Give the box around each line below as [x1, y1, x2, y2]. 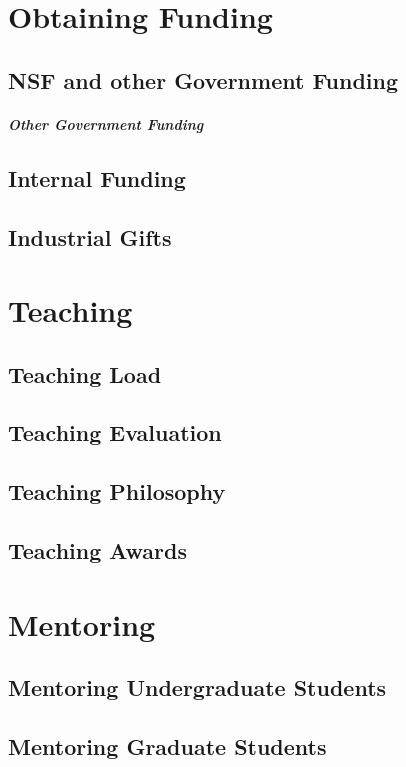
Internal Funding [8, 162, 186, 193]
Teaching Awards [8, 535, 187, 566]
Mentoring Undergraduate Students [8, 672, 387, 703]
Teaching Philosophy [8, 476, 226, 507]
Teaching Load [8, 358, 162, 389]
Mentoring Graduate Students [8, 730, 327, 761]
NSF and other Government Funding [8, 64, 399, 95]
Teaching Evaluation [8, 417, 222, 448]
